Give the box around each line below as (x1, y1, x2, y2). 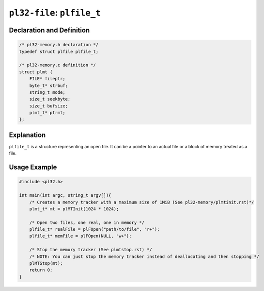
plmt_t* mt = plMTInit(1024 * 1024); (29, 206, 119, 211)
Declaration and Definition (9, 26, 90, 34)
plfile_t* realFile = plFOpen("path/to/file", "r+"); (29, 226, 160, 232)
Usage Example (9, 163, 57, 171)
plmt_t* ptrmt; (29, 110, 65, 116)
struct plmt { (19, 69, 53, 75)
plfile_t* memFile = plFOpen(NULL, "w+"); (29, 233, 132, 239)
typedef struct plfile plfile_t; (19, 49, 99, 54)
